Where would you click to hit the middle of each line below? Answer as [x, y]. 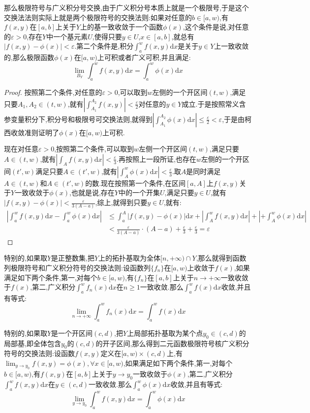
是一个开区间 [72, 333]
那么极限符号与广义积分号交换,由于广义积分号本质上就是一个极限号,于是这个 [126, 7]
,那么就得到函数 [221, 258]
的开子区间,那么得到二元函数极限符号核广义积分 [172, 343]
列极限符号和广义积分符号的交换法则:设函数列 [77, 267]
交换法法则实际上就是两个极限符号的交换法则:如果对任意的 [98, 17]
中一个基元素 [67, 36]
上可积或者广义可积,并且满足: [144, 57]
